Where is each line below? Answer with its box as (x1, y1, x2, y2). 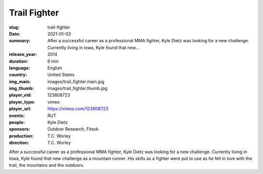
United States (47, 72, 75, 78)
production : (9, 133, 34, 139)
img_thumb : (9, 86, 34, 91)
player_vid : (9, 92, 32, 98)
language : (9, 65, 30, 70)
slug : (9, 24, 19, 30)
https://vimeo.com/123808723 (47, 106, 109, 112)
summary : (9, 38, 31, 44)
